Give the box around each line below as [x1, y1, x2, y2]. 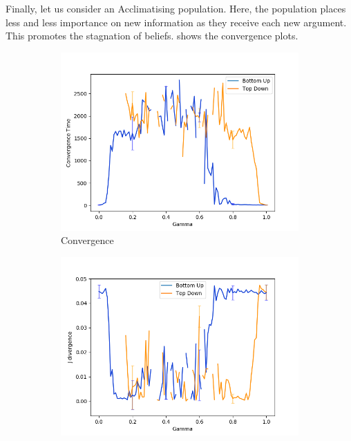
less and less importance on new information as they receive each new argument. [6, 15, 347, 29]
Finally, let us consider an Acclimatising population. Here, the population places [6, 1, 346, 15]
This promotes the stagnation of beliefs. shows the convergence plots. [6, 28, 298, 43]
